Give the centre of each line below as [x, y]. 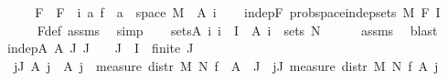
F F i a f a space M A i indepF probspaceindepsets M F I [238, 12]
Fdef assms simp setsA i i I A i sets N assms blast [237, 30]
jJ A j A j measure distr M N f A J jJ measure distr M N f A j [226, 65]
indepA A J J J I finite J [100, 48]
